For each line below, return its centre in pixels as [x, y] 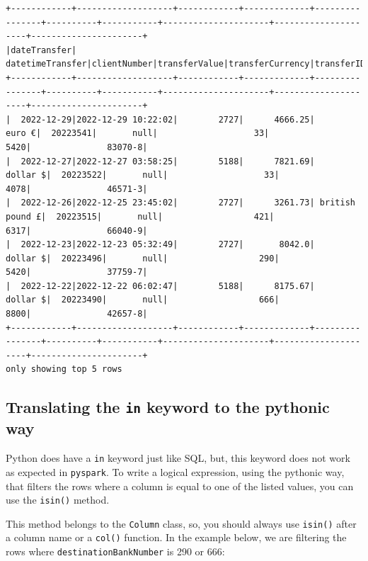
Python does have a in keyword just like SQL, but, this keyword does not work [178, 458]
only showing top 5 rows [64, 369]
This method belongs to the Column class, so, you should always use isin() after [181, 523]
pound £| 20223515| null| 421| [140, 216]
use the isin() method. [58, 500]
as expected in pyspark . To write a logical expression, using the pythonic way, [175, 471]
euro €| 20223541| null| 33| [138, 134]
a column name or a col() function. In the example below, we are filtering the [176, 537]
